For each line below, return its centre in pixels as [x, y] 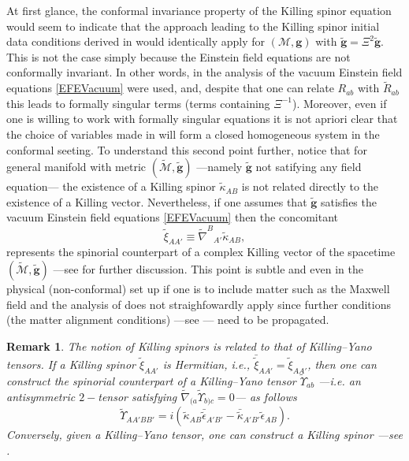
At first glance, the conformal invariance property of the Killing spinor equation [199, 10]
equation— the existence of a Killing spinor [111, 186]
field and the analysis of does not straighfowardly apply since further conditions [199, 304]
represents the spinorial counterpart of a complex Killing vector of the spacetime [201, 252]
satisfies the [348, 201]
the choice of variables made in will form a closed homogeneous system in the [193, 134]
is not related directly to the [310, 186]
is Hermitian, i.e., [206, 364]
